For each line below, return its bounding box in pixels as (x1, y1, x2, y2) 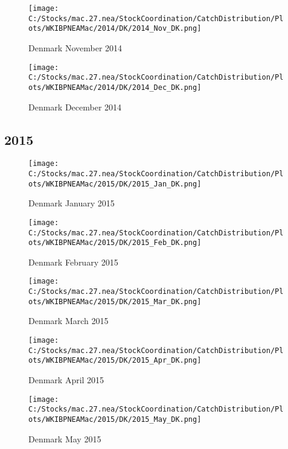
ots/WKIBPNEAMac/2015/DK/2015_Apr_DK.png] (28, 356, 202, 365)
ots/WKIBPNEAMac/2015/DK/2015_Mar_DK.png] (28, 297, 202, 306)
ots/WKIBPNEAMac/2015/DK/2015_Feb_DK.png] (28, 238, 202, 247)
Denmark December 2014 (28, 100, 122, 113)
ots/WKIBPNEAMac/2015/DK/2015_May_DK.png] (28, 415, 202, 424)
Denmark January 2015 (28, 197, 115, 209)
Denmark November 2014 (28, 41, 123, 54)
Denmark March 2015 (28, 314, 109, 327)
